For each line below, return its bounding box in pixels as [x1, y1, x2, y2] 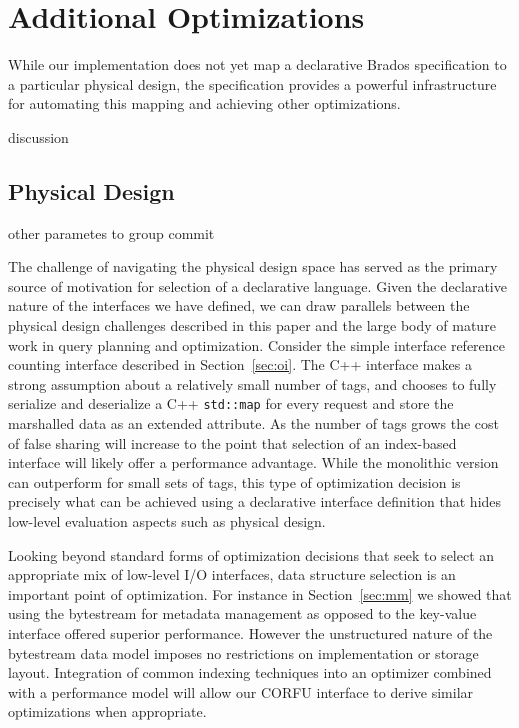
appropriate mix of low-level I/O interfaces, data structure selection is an [8, 564, 456, 585]
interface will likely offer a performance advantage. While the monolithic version [8, 452, 499, 473]
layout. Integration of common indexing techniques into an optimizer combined [8, 662, 492, 683]
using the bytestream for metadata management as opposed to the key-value [8, 603, 477, 624]
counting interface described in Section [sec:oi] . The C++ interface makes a [8, 354, 472, 375]
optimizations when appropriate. [8, 701, 207, 722]
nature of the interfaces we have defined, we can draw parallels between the [8, 295, 470, 316]
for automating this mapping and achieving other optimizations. [8, 93, 401, 114]
